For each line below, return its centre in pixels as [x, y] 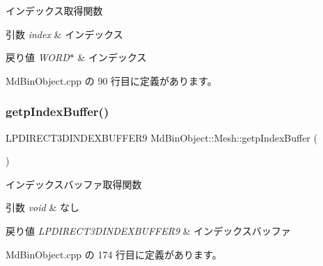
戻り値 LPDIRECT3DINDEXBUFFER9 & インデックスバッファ [148, 230]
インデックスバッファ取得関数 [74, 184]
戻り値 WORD [38, 57]
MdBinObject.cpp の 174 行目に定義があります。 [114, 254]
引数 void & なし [42, 207]
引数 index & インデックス [64, 34]
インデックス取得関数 [54, 10]
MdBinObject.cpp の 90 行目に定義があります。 [111, 80]
